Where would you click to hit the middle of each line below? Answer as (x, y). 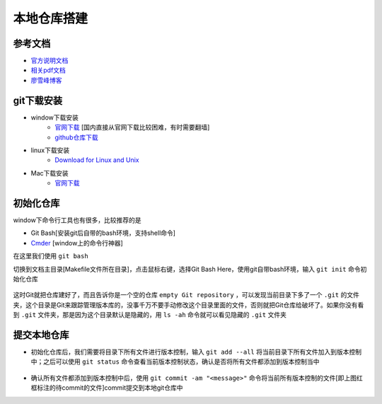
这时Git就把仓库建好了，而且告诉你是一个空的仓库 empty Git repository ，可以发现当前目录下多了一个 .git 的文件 (186, 295)
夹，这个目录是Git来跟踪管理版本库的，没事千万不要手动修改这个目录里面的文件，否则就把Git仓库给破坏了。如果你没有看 (189, 305)
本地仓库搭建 (51, 18)
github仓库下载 (76, 137)
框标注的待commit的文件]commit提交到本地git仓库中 (107, 388)
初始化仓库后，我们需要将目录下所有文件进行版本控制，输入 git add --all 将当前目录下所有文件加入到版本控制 (196, 352)
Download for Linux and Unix (97, 160)
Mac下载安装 (50, 173)
